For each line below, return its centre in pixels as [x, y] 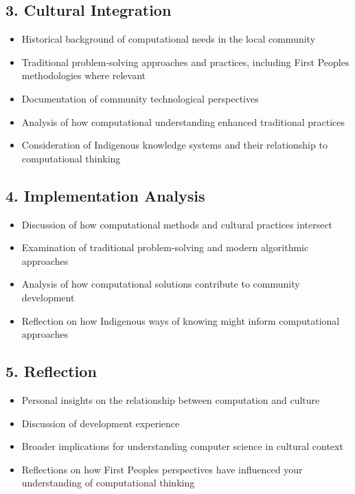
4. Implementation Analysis [105, 195]
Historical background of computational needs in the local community [169, 39]
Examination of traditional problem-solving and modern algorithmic [165, 247]
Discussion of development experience [101, 423]
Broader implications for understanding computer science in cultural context [182, 446]
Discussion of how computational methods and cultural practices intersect [177, 224]
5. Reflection [51, 371]
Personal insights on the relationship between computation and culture [171, 399]
